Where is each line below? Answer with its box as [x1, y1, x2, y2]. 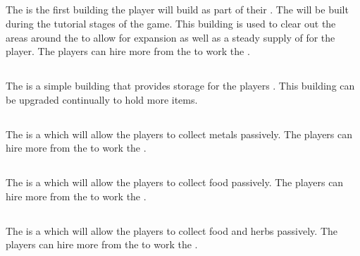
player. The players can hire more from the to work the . [6, 44, 250, 59]
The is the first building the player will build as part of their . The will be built [6, 2, 349, 17]
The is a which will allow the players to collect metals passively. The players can [6, 126, 353, 141]
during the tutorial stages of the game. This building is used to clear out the [6, 16, 336, 30]
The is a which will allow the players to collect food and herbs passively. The [6, 223, 337, 238]
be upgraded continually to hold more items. [6, 92, 198, 106]
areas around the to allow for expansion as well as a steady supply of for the [6, 30, 335, 44]
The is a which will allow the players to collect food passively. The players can [6, 175, 344, 190]
